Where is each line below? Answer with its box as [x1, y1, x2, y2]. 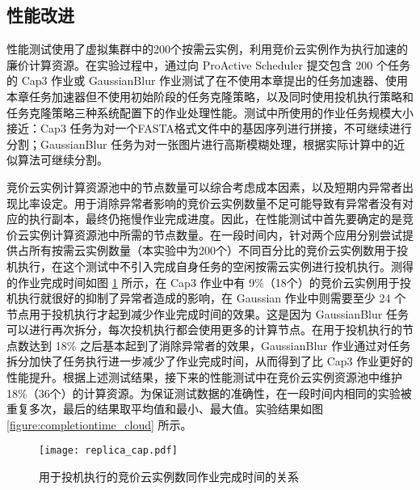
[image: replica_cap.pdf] [39, 445, 178, 457]
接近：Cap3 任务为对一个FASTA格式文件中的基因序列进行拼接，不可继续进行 [6, 120, 412, 137]
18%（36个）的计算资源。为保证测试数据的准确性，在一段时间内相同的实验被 [6, 384, 412, 401]
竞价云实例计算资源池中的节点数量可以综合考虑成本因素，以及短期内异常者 [6, 178, 402, 195]
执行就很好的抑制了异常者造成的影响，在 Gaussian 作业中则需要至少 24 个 [17, 289, 406, 306]
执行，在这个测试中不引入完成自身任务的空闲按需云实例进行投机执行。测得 [17, 257, 414, 274]
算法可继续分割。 [17, 151, 108, 168]
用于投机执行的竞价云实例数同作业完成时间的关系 [39, 468, 299, 485]
